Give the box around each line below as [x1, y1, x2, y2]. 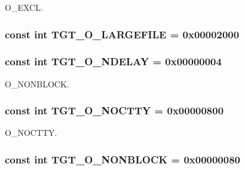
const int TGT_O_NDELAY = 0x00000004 [5, 54, 222, 69]
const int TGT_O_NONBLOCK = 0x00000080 [5, 151, 240, 166]
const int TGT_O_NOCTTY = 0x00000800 [5, 103, 224, 118]
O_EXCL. [5, 1, 43, 13]
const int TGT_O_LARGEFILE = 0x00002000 [5, 26, 240, 41]
